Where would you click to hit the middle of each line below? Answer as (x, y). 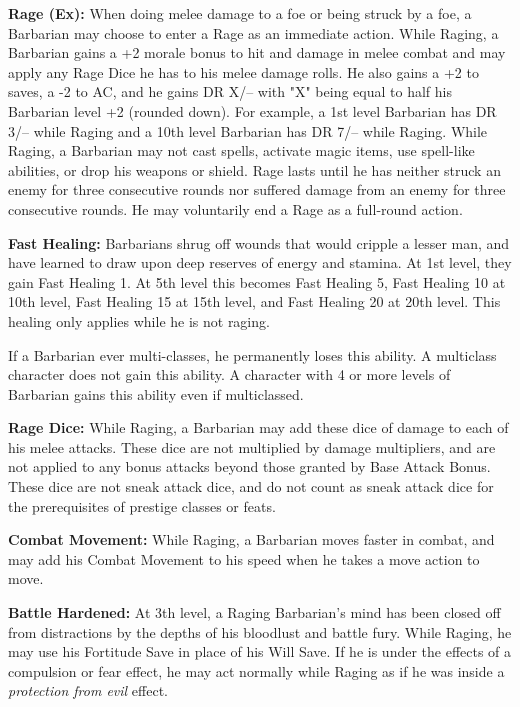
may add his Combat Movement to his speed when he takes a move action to (244, 558)
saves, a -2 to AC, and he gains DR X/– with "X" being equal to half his (230, 91)
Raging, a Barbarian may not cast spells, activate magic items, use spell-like (241, 150)
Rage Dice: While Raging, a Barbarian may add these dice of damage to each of (258, 427)
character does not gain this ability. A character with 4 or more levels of (229, 374)
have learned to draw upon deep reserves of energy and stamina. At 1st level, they (260, 262)
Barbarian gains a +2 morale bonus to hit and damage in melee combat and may (257, 52)
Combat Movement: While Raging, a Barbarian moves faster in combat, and (251, 539)
